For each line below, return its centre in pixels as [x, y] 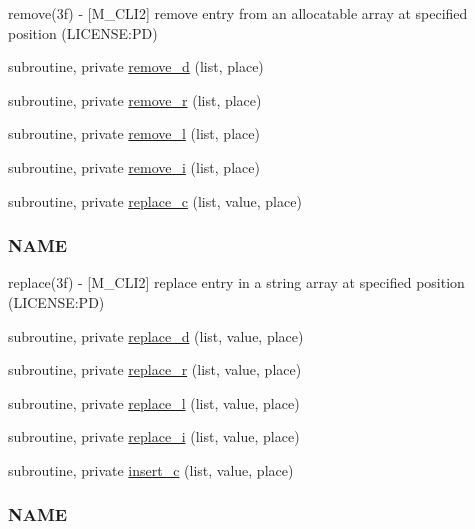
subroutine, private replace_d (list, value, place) [156, 335]
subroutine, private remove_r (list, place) [135, 99]
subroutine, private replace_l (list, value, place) [154, 402]
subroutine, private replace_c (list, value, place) [155, 200]
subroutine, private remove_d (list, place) [136, 66]
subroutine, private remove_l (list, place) [134, 133]
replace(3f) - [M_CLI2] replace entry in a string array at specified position [236, 282]
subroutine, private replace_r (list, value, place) [155, 369]
